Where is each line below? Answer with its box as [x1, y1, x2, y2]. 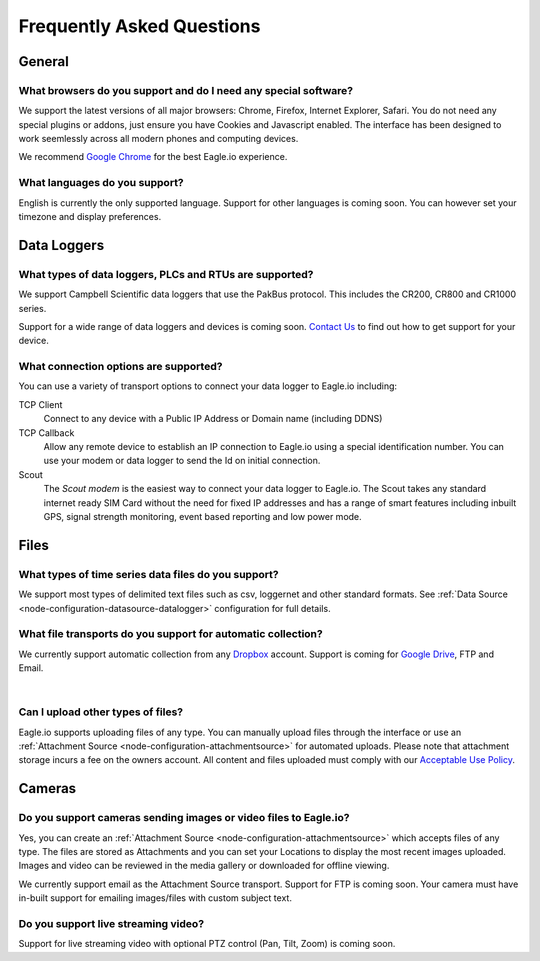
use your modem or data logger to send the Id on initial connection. [43, 455, 321, 467]
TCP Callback [18, 426, 75, 439]
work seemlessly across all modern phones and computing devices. [18, 133, 299, 145]
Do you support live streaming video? [18, 916, 205, 930]
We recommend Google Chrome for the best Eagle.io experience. [18, 151, 288, 163]
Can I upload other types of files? [18, 705, 184, 719]
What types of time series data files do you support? [18, 567, 279, 581]
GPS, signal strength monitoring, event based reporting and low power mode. [43, 511, 362, 522]
